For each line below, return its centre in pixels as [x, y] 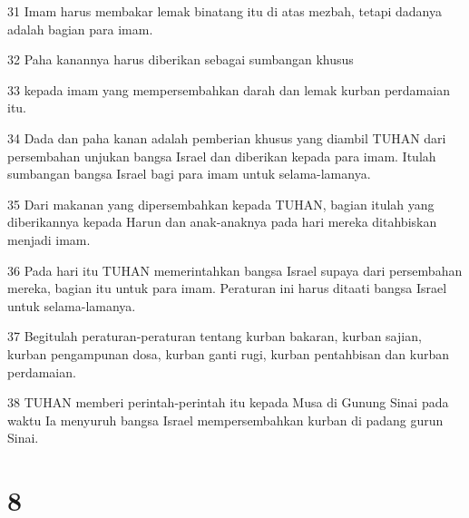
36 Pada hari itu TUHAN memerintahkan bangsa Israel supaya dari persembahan [235, 270]
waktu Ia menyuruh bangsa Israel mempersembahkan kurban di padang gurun [225, 420]
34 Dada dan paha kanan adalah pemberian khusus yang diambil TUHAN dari [227, 137]
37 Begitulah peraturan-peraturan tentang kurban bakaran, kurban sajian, [215, 336]
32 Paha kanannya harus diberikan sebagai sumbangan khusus [181, 59]
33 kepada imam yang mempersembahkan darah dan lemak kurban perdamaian [229, 89]
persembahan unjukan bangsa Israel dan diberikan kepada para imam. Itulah [222, 156]
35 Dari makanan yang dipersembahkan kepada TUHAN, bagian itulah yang [221, 204]
